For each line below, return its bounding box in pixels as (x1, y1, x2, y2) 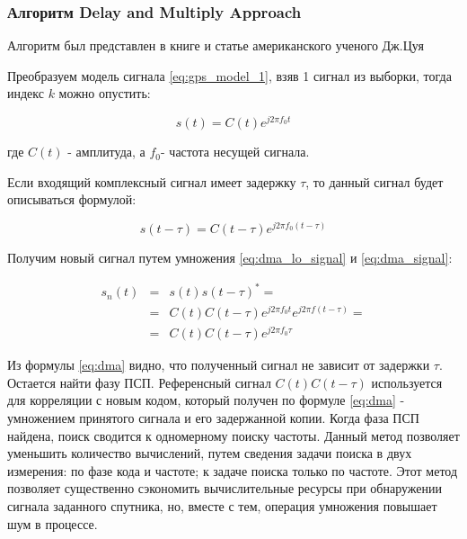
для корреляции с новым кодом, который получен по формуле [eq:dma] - (7, 391, 405, 409)
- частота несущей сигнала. (161, 142, 310, 161)
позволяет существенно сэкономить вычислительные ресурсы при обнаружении (7, 479, 442, 498)
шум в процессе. (7, 514, 98, 533)
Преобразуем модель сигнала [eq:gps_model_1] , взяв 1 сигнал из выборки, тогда (7, 66, 452, 85)
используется (371, 373, 443, 391)
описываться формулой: (7, 190, 137, 209)
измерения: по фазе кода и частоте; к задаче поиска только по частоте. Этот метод (7, 461, 458, 480)
